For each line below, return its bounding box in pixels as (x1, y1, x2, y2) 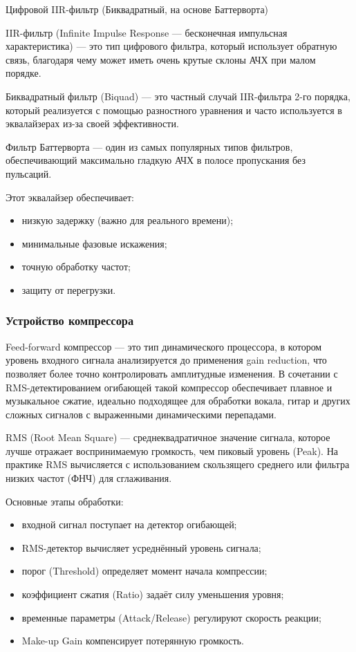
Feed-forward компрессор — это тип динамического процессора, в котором (6, 339, 322, 353)
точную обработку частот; (21, 259, 131, 274)
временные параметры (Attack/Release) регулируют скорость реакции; (21, 610, 321, 624)
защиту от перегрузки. (21, 282, 116, 297)
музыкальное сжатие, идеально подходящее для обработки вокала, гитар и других (6, 393, 350, 408)
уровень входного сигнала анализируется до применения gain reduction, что (6, 353, 327, 367)
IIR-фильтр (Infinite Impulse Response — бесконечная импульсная (6, 25, 288, 39)
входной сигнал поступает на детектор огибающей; (21, 517, 237, 532)
